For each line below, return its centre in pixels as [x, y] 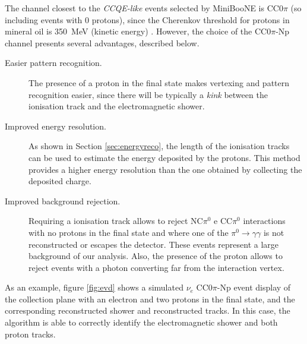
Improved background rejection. [63, 201]
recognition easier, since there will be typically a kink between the [148, 94]
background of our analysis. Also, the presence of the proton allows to [156, 256]
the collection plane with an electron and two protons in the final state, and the [150, 299]
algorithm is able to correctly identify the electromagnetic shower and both [141, 322]
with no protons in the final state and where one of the [129, 232]
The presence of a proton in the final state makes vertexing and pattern [159, 82]
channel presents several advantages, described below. [102, 42]
